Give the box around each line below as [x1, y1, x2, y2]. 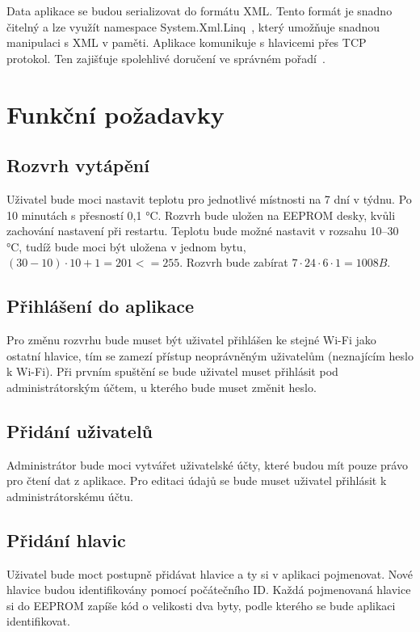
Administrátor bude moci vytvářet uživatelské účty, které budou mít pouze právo [6, 456, 408, 473]
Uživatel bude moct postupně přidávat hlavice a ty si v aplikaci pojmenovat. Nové [6, 565, 414, 582]
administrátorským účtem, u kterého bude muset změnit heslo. [6, 378, 317, 395]
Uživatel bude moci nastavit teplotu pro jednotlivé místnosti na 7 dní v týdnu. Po [6, 190, 412, 207]
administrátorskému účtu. [6, 487, 133, 504]
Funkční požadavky [6, 97, 225, 130]
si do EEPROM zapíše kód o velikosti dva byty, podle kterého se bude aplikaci [6, 596, 396, 613]
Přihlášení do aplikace [6, 293, 195, 318]
